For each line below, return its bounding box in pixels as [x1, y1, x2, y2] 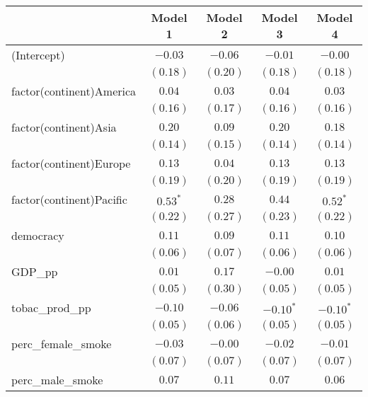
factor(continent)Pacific [11, 191, 127, 207]
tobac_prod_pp [11, 299, 91, 316]
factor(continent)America [11, 83, 137, 99]
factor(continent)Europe [11, 155, 131, 171]
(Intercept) [11, 47, 65, 63]
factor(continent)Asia [11, 119, 117, 135]
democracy [11, 227, 64, 243]
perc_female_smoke [11, 335, 112, 352]
